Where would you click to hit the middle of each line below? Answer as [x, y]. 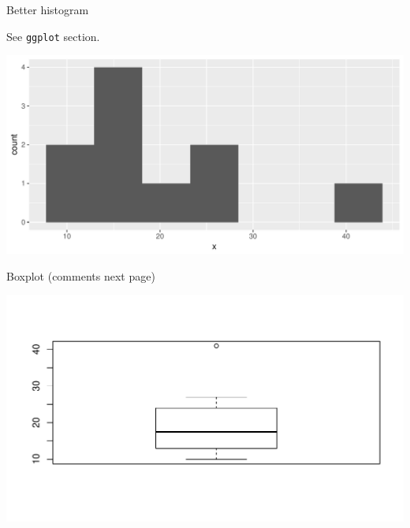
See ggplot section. [53, 36]
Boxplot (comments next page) [81, 275]
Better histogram [48, 9]
